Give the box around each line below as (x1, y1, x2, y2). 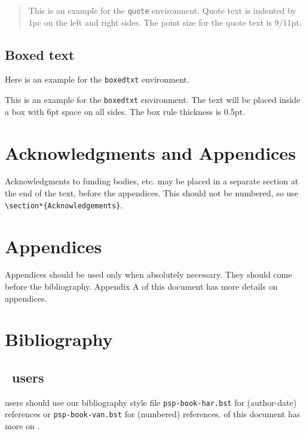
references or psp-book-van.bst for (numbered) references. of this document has (5, 408, 301, 420)
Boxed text (5, 45, 75, 63)
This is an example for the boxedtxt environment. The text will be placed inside (5, 93, 301, 106)
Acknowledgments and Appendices (5, 140, 296, 165)
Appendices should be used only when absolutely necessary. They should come (5, 268, 292, 281)
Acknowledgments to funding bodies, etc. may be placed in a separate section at (5, 175, 299, 187)
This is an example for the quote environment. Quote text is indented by (28, 4, 296, 16)
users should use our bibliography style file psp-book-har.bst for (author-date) (5, 396, 297, 408)
